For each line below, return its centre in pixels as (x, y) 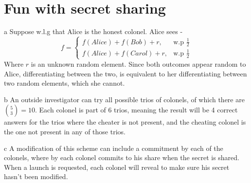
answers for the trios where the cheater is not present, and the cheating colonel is (125, 122)
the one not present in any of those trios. (65, 131)
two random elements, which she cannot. (64, 83)
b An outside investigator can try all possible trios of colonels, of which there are (124, 99)
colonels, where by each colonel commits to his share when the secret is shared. (122, 157)
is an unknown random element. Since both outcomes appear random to (138, 64)
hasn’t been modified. (36, 176)
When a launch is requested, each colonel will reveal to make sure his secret (117, 167)
